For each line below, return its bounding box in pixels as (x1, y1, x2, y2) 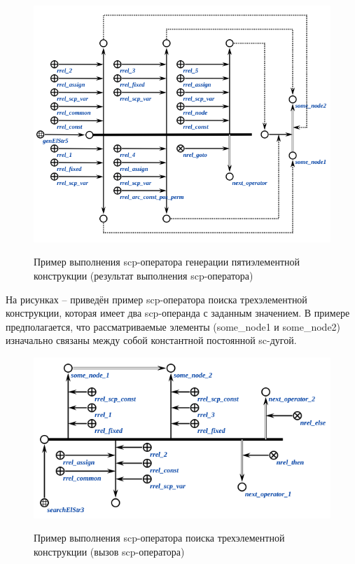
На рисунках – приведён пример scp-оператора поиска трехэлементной (6, 291, 307, 306)
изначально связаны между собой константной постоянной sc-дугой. (6, 333, 297, 348)
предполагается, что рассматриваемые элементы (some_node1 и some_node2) (6, 319, 341, 333)
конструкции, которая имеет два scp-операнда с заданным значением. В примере (6, 305, 350, 320)
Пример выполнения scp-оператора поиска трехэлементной (34, 530, 285, 545)
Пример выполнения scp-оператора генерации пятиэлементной (34, 254, 300, 269)
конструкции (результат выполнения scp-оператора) (34, 268, 253, 283)
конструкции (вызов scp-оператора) (34, 544, 185, 558)
